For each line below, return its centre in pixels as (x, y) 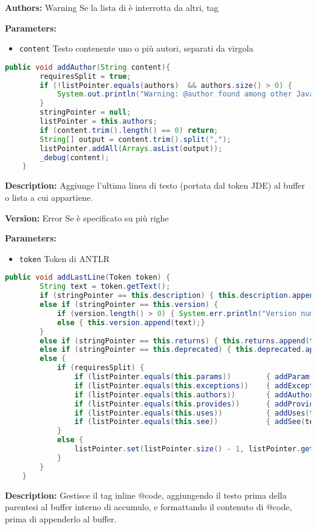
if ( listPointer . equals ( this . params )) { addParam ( (194, 377)
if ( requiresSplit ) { (101, 368)
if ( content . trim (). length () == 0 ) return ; (129, 130)
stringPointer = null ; (85, 113)
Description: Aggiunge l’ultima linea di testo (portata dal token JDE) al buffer (155, 185)
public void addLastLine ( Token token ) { (88, 278)
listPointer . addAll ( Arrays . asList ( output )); (131, 148)
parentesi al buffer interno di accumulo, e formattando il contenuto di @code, (149, 507)
